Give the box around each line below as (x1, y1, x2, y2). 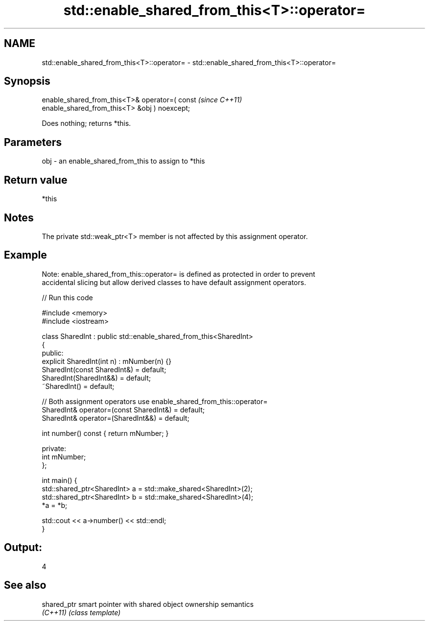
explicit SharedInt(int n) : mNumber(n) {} (42, 357, 171, 365)
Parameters (4, 136, 62, 148)
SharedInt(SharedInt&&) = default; (42, 373, 151, 382)
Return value (4, 173, 68, 186)
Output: (4, 541, 42, 554)
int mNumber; (42, 452, 86, 461)
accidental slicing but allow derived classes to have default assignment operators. (42, 278, 306, 287)
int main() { (42, 476, 77, 484)
